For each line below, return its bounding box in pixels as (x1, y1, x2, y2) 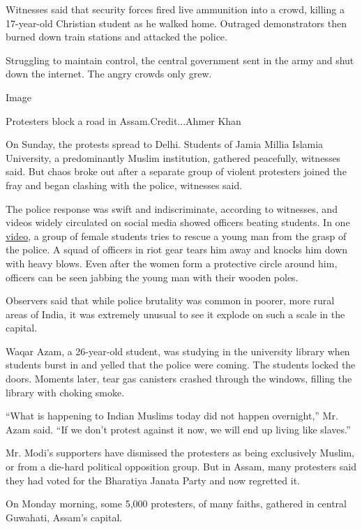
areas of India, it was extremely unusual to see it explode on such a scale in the (6, 306, 345, 321)
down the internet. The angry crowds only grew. (6, 66, 212, 81)
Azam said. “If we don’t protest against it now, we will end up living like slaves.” (6, 422, 351, 436)
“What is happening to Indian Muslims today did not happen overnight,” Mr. (6, 408, 338, 423)
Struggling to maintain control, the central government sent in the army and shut (6, 52, 354, 67)
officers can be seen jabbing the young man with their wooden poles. (6, 269, 299, 284)
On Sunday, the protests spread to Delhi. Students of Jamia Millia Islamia (6, 137, 324, 151)
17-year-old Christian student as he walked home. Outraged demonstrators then (6, 15, 347, 30)
